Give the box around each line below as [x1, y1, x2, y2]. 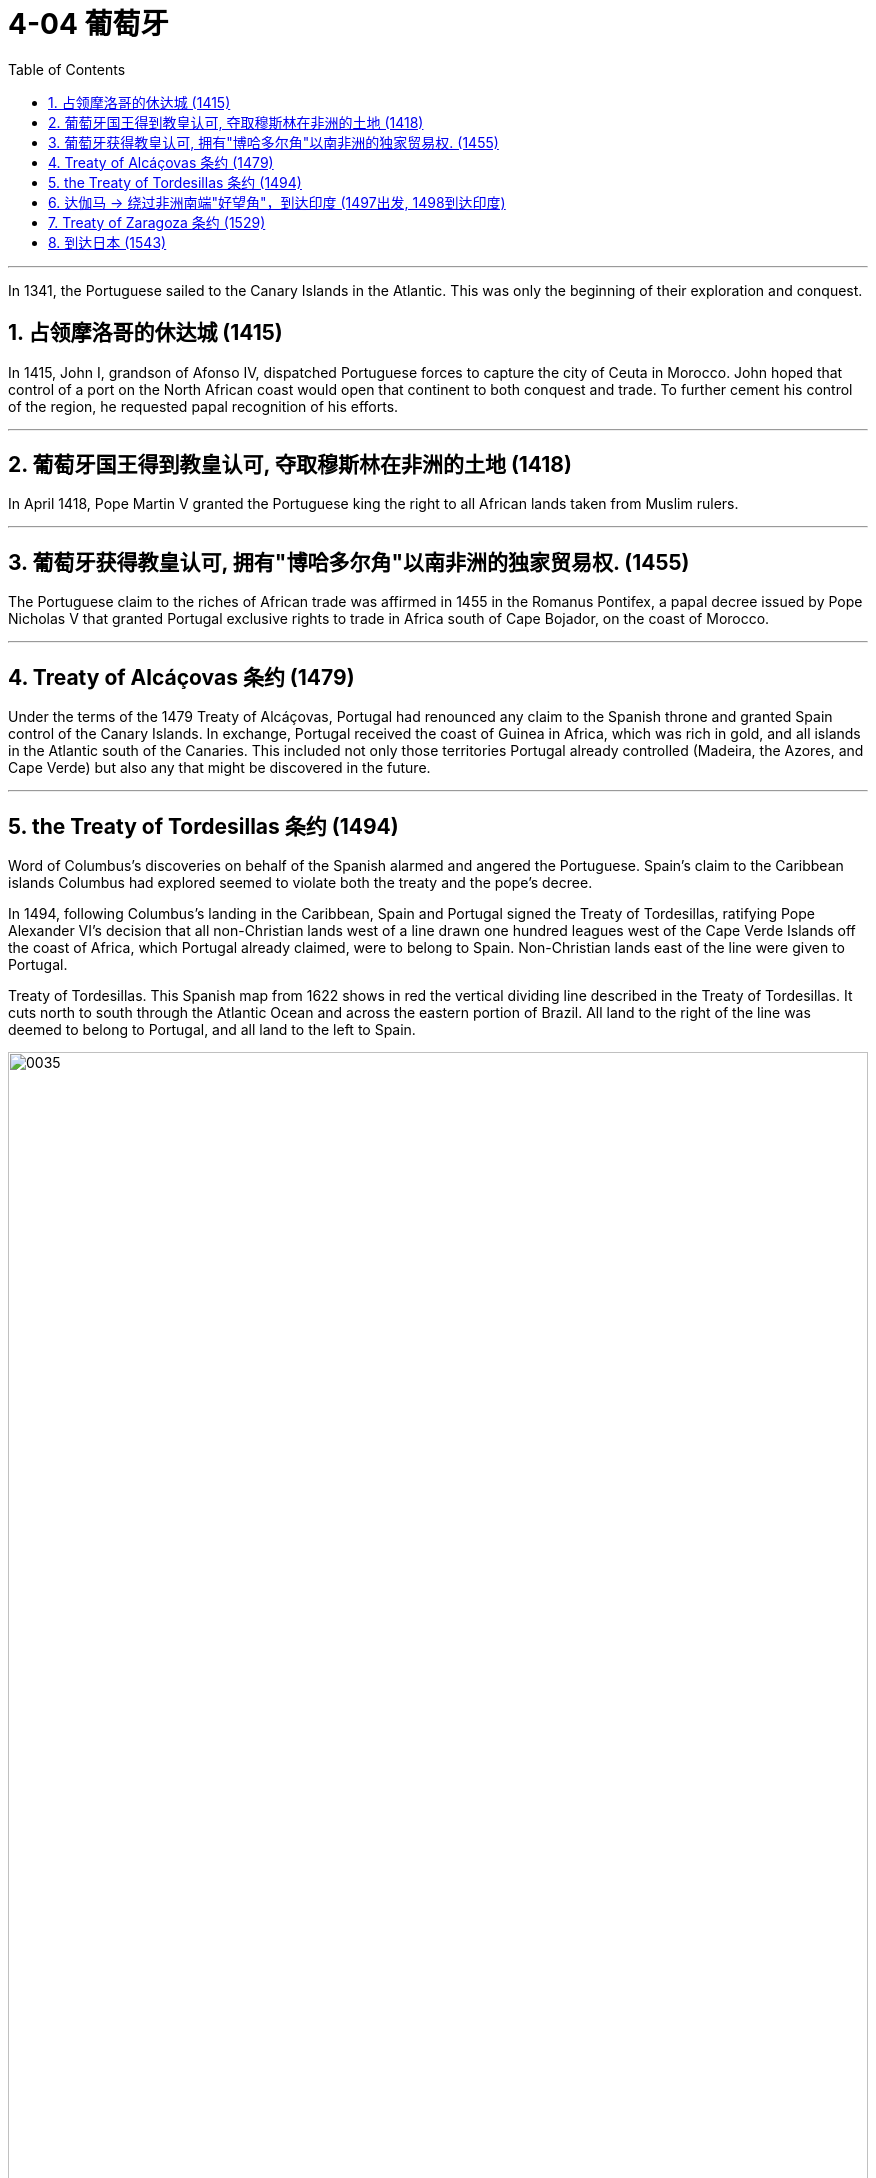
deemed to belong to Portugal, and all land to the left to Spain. [8, 1020, 416, 1038]
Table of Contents [8, 60, 126, 78]
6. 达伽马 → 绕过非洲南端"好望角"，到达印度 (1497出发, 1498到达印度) [48, 193, 506, 211]
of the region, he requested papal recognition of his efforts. [8, 397, 399, 415]
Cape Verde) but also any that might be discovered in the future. [8, 759, 431, 777]
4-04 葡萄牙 [8, 7, 169, 41]
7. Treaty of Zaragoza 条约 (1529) [48, 213, 266, 231]
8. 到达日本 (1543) [48, 233, 167, 251]
